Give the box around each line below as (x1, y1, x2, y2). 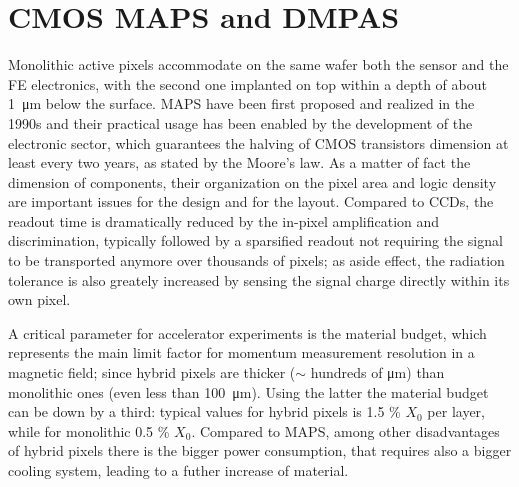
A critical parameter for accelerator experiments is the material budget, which (8, 322, 487, 343)
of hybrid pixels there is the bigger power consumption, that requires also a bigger (8, 440, 512, 461)
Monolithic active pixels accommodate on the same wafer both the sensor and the (8, 54, 509, 75)
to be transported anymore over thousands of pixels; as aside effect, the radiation (8, 250, 505, 271)
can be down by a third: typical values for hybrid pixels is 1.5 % (8, 401, 401, 422)
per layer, (427, 401, 486, 422)
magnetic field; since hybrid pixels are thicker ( (8, 362, 296, 383)
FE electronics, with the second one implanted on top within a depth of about (8, 73, 487, 94)
